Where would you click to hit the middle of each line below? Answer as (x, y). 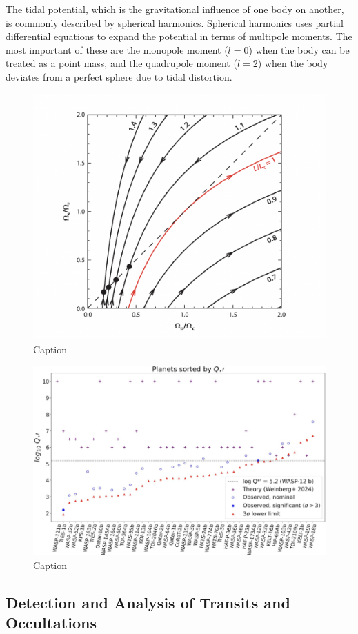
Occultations (51, 622)
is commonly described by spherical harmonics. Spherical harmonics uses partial (175, 22)
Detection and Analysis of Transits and (148, 602)
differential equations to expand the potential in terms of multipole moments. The (179, 36)
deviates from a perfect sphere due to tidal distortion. (119, 76)
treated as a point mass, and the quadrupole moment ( (121, 63)
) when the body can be (299, 49)
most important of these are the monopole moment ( (117, 49)
